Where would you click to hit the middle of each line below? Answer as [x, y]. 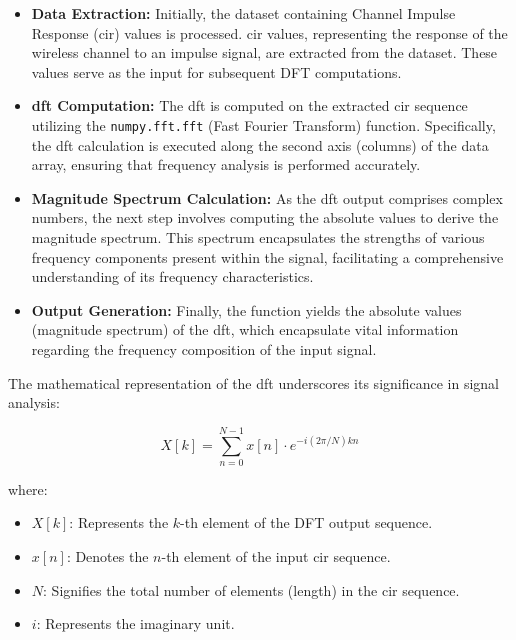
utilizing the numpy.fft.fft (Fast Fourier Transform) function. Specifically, [263, 124]
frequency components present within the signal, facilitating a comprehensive [267, 256]
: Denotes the [107, 556]
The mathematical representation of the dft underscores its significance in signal [253, 382]
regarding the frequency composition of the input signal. [204, 348]
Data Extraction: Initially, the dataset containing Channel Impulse [243, 13]
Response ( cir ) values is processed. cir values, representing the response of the [269, 32]
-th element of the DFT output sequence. [306, 522]
